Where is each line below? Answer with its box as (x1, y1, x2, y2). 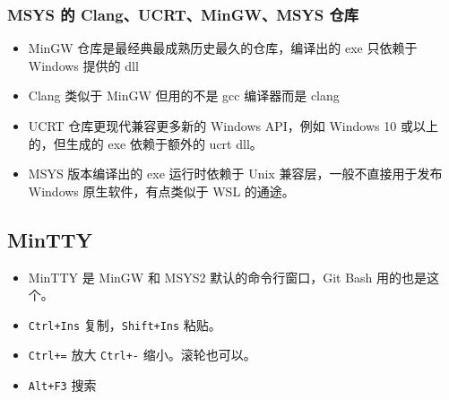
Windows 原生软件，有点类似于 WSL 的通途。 (28, 181, 295, 200)
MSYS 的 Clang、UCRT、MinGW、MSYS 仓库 (7, 3, 359, 25)
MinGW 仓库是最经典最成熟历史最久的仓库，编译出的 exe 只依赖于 (28, 39, 418, 57)
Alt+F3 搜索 (28, 376, 97, 395)
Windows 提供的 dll (28, 56, 139, 74)
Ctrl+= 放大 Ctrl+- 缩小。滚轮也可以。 (28, 345, 256, 364)
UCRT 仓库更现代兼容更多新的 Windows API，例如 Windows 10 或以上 (28, 117, 438, 135)
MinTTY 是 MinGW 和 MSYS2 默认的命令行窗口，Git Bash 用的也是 (28, 267, 427, 286)
